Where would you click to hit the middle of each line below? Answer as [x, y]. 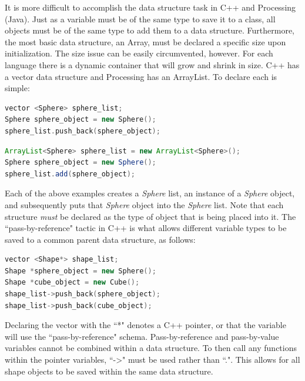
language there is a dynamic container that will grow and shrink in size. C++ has [152, 64]
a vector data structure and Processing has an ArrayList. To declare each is [141, 76]
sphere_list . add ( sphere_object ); [70, 174]
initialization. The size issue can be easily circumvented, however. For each [139, 53]
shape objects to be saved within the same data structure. [109, 371]
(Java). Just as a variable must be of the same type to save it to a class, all [140, 19]
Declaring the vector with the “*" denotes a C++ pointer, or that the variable [145, 325]
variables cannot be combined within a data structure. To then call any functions [151, 348]
